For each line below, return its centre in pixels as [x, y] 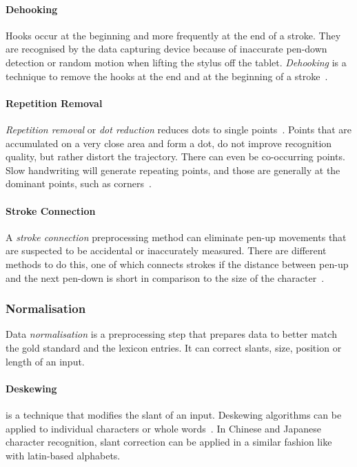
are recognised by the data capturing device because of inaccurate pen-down [166, 49]
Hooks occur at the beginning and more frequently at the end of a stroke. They [173, 35]
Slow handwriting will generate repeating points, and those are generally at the [173, 170]
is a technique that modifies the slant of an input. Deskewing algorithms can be [174, 414]
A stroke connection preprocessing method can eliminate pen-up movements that [176, 237]
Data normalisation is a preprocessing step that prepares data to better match [171, 334]
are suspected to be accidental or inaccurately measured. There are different [166, 250]
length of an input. [45, 361]
